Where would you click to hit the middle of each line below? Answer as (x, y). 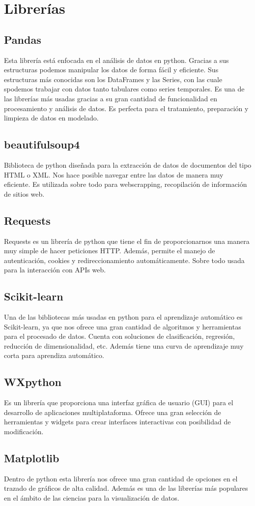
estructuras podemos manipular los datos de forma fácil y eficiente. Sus (111, 70)
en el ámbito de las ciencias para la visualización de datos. (92, 498)
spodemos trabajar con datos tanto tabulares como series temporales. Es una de (124, 89)
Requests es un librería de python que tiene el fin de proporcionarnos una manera (127, 241)
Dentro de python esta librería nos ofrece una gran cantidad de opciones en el (121, 478)
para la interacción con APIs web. (55, 270)
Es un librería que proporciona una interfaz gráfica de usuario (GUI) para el (119, 402)
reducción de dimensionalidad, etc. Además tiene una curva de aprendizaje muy (124, 345)
